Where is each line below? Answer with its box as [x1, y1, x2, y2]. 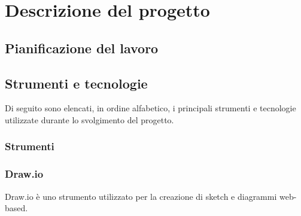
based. [5, 202, 28, 214]
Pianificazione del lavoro [5, 38, 159, 57]
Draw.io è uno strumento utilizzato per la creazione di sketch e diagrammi [5, 190, 277, 202]
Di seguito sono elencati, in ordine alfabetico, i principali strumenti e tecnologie [5, 102, 296, 114]
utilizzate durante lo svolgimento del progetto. [5, 113, 174, 126]
